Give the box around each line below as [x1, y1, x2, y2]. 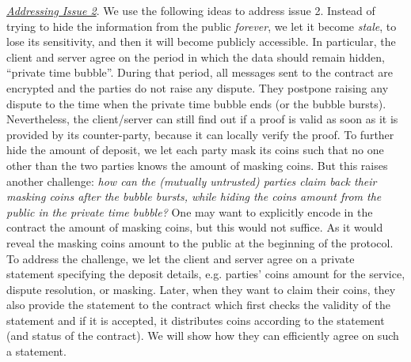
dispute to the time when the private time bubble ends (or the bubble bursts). [6, 95, 386, 111]
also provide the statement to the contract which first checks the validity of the [6, 296, 390, 313]
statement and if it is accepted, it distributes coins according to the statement [6, 311, 385, 328]
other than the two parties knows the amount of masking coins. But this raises [6, 156, 388, 173]
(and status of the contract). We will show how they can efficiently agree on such [6, 327, 399, 344]
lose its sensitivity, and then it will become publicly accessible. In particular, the [6, 33, 396, 50]
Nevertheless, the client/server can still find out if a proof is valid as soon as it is [6, 111, 398, 127]
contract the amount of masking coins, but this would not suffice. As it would [6, 219, 383, 236]
